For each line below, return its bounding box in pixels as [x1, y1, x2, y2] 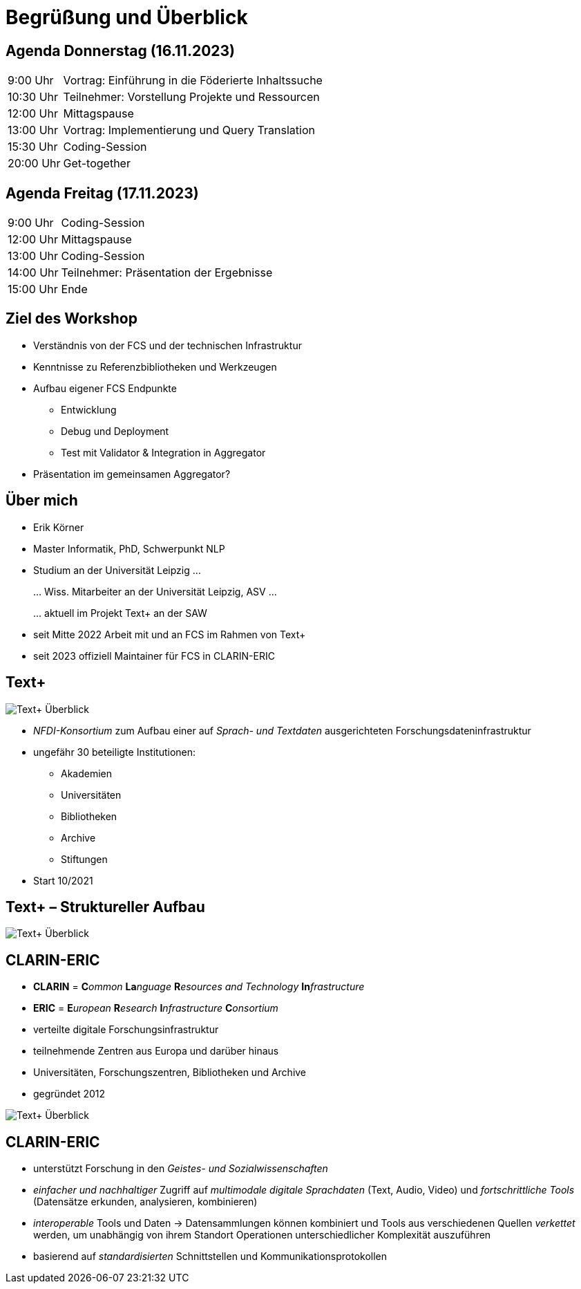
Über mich [6, 492, 78, 510]
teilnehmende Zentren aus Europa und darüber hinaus [33, 1045, 279, 1057]
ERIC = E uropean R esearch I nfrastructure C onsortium [33, 1002, 278, 1014]
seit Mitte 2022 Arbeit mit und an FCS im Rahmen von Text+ [33, 628, 306, 640]
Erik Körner [33, 521, 84, 533]
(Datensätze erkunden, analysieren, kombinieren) [33, 1196, 258, 1208]
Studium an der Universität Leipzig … [33, 564, 201, 576]
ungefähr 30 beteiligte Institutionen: [33, 745, 196, 758]
